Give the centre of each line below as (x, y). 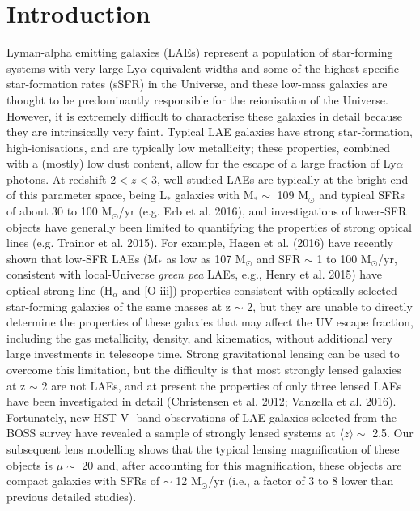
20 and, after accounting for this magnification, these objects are (242, 464)
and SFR (278, 258)
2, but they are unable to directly (330, 306)
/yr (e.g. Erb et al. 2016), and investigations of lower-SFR (263, 211)
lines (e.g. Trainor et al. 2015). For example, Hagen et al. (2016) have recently (200, 243)
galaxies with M (214, 195)
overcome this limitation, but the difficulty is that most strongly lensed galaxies (204, 369)
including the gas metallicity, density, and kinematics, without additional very (200, 337)
